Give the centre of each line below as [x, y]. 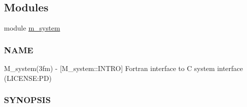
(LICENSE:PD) [28, 78]
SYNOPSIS [27, 100]
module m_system [32, 28]
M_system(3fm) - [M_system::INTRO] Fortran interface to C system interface [123, 68]
